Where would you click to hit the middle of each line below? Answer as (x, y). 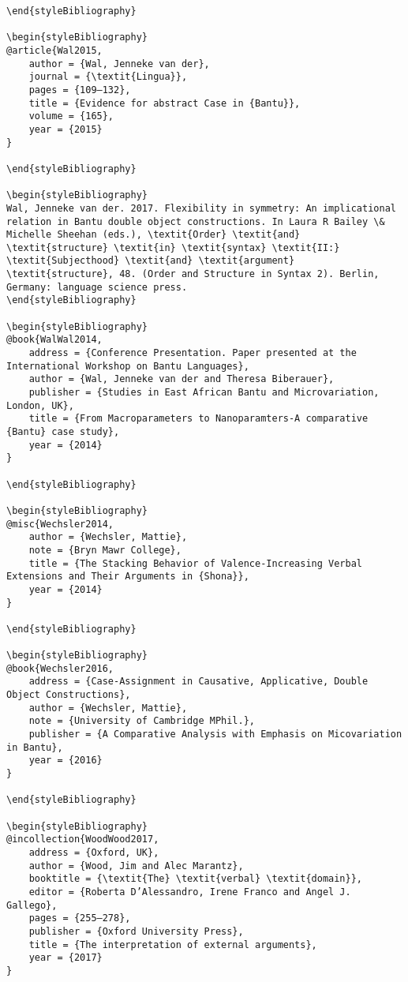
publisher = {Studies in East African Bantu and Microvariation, (204, 393)
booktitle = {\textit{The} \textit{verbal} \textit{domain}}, (196, 879)
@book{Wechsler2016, (60, 668)
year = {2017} (66, 958)
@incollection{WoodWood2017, (83, 840)
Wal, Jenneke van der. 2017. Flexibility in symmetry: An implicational (201, 208)
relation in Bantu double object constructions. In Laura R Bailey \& (196, 221)
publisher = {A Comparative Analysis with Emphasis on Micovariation (215, 735)
